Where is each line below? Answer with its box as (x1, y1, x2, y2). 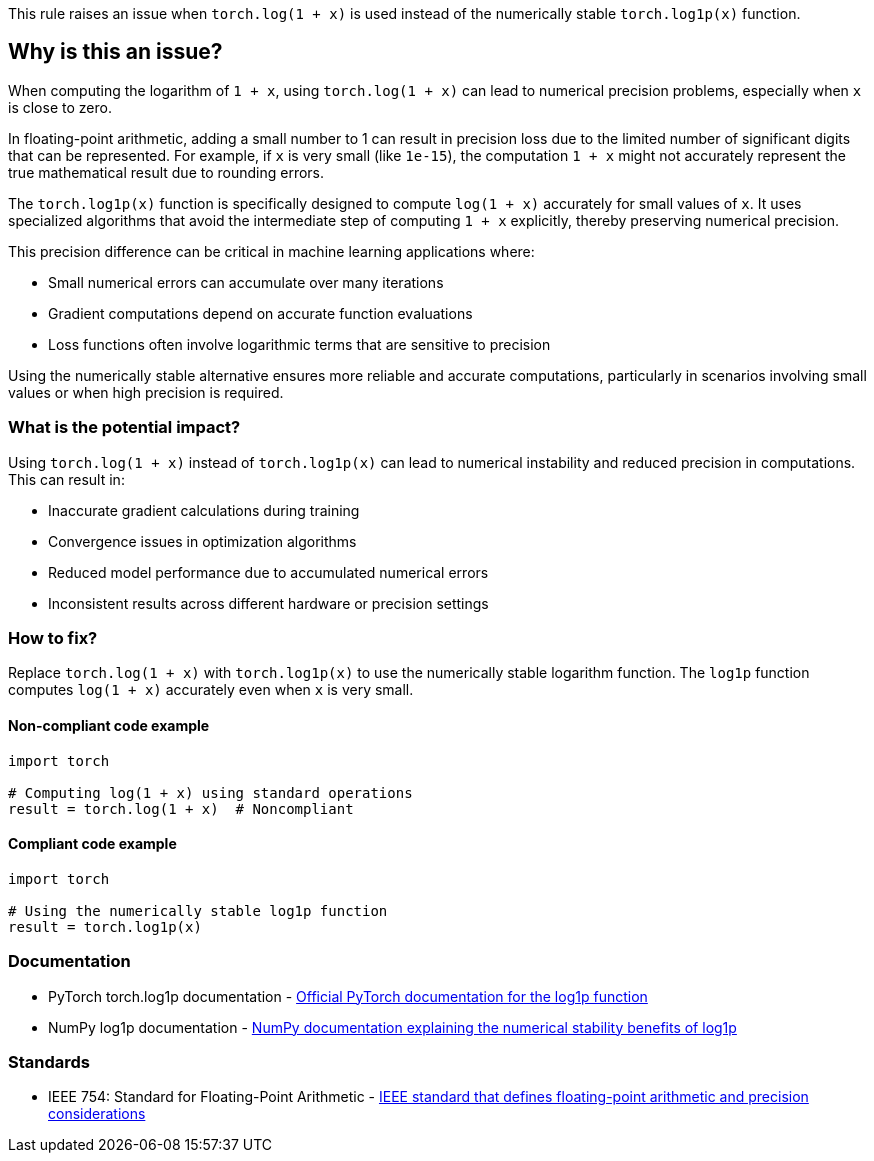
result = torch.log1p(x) (8, 918, 202, 935)
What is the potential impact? (8, 417, 241, 438)
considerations (48, 1105, 146, 1123)
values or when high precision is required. (8, 383, 284, 401)
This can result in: (8, 470, 125, 488)
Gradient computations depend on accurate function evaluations (48, 304, 473, 322)
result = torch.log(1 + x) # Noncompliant (8, 800, 354, 817)
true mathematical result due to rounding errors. (8, 163, 325, 181)
